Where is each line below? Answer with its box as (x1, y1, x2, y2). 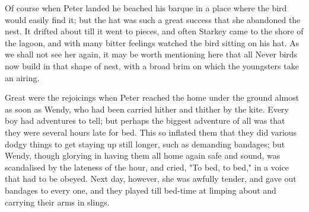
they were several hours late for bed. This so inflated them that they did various (5, 126, 297, 138)
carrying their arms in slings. (5, 195, 110, 208)
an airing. (5, 71, 40, 83)
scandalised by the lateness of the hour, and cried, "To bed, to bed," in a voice (5, 160, 289, 173)
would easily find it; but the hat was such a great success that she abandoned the (5, 13, 301, 25)
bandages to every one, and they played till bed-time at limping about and (5, 184, 276, 196)
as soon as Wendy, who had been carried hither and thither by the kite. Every (5, 102, 289, 115)
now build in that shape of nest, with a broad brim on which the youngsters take (5, 59, 299, 72)
